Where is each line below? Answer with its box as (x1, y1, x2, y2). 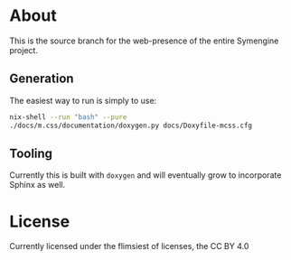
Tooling (9, 145, 52, 161)
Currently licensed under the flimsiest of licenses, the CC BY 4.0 (9, 241, 249, 252)
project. (9, 44, 39, 55)
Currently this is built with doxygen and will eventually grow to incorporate (9, 170, 282, 181)
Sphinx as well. (9, 180, 66, 190)
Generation (9, 71, 74, 87)
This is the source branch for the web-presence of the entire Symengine (9, 35, 279, 46)
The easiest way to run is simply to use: (9, 95, 157, 106)
